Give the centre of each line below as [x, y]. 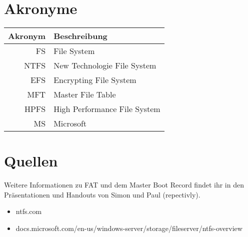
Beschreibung [80, 36]
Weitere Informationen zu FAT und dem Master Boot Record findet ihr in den [124, 185]
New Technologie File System [105, 65]
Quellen [31, 161]
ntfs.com [29, 211]
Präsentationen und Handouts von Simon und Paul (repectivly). [102, 194]
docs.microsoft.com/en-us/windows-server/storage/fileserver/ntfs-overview [129, 228]
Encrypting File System [95, 80]
